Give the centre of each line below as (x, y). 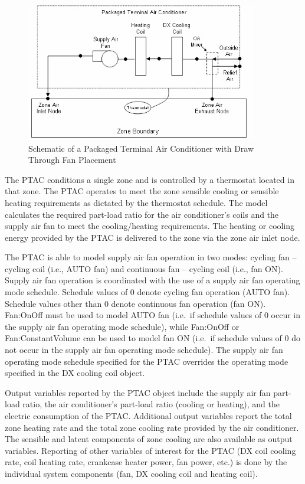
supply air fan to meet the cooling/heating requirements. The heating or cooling (150, 226)
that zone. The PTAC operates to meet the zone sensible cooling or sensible (142, 191)
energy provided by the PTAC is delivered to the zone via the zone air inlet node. (152, 237)
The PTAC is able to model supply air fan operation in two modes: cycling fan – (151, 257)
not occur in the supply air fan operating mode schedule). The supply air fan (144, 350)
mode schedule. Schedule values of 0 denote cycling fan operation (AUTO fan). (147, 292)
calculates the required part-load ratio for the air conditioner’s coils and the (142, 214)
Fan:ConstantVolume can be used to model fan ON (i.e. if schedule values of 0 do (153, 338)
